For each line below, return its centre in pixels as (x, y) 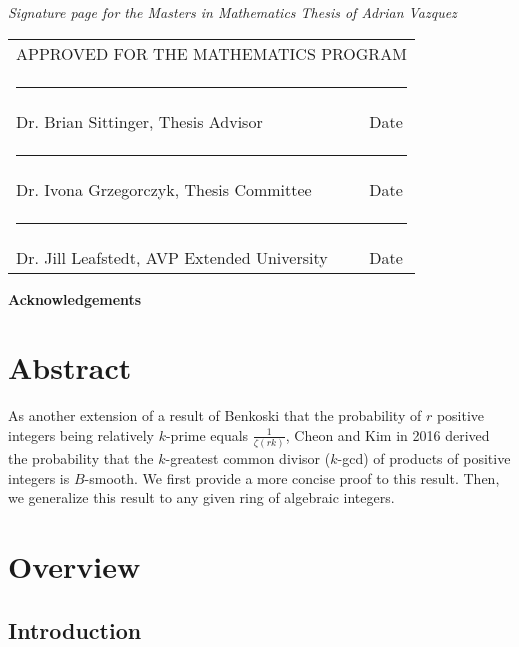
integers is (39, 477)
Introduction (75, 629)
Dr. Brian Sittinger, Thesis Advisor (139, 121)
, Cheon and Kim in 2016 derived (387, 434)
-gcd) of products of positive (424, 458)
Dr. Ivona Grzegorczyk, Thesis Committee (164, 189)
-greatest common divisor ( (248, 458)
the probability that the (81, 458)
